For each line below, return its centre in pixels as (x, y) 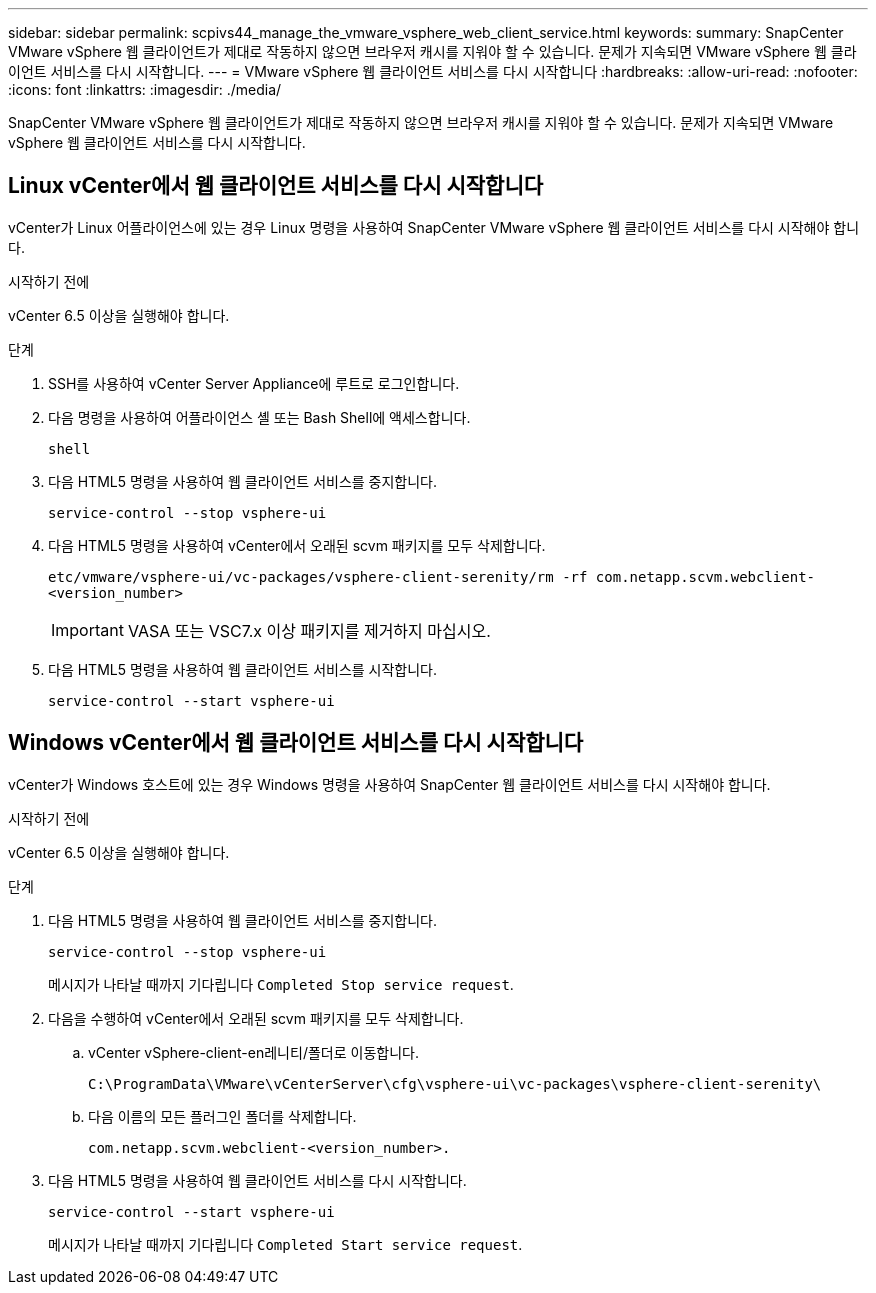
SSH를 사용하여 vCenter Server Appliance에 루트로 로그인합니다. (254, 383)
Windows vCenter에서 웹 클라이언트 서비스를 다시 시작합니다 (296, 743)
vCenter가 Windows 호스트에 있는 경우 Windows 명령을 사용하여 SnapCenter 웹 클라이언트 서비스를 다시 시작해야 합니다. (389, 784)
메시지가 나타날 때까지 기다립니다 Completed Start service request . (285, 1244)
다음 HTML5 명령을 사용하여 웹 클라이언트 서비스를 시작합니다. (243, 669)
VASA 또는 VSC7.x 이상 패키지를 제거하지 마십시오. (309, 630)
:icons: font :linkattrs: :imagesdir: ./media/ (145, 89)
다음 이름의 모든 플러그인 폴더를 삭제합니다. (222, 1116)
